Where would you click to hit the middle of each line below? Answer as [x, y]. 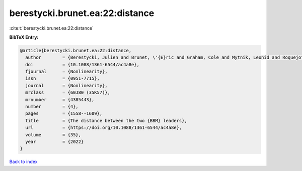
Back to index [23, 162]
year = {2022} [55, 142]
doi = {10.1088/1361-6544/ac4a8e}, [82, 64]
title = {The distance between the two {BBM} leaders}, [106, 121]
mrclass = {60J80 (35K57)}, [68, 93]
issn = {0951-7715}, [63, 78]
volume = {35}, [53, 135]
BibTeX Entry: [24, 37]
